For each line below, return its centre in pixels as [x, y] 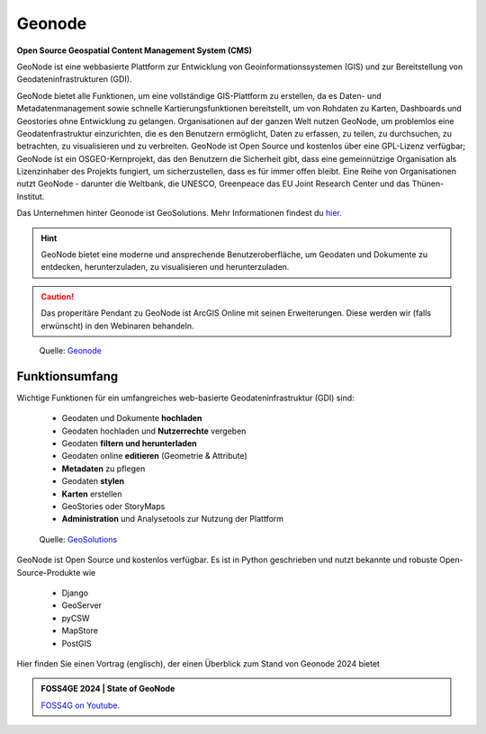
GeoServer [82, 605]
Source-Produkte [49, 572]
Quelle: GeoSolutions [78, 539]
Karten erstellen [92, 494]
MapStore [80, 631]
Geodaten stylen [93, 481]
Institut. [31, 196]
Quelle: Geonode [71, 350]
